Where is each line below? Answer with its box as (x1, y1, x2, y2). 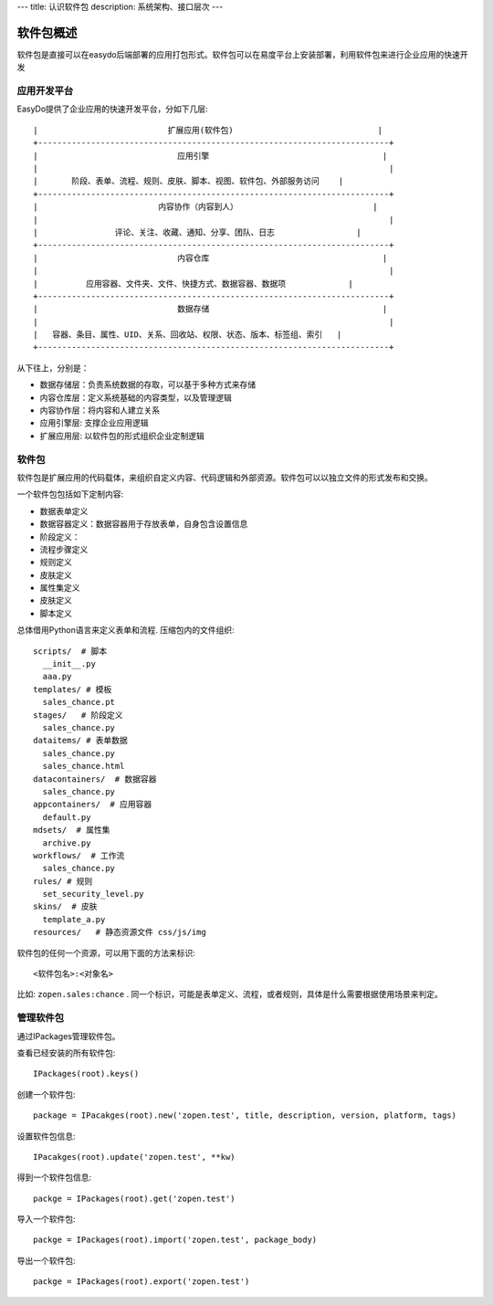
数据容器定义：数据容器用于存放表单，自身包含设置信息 (39, 519, 248, 530)
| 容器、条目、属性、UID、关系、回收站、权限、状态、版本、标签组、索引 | (33, 330, 342, 340)
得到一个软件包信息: (16, 1172, 92, 1183)
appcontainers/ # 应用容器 (33, 799, 152, 810)
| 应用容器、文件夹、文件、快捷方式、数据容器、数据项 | (33, 279, 353, 289)
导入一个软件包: (16, 1214, 77, 1225)
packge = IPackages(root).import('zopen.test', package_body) (33, 1235, 318, 1246)
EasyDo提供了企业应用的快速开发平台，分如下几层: (16, 103, 209, 114)
